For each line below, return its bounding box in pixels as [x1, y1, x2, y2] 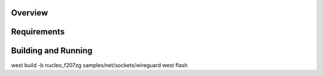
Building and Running [11, 46, 93, 56]
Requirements [11, 27, 65, 37]
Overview [11, 8, 48, 18]
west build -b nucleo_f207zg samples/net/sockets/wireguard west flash [11, 61, 188, 68]
